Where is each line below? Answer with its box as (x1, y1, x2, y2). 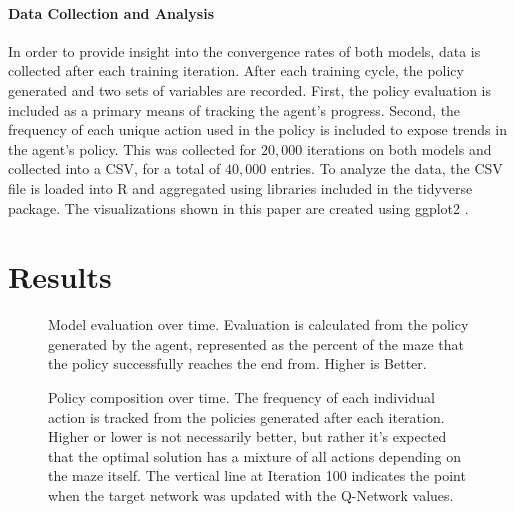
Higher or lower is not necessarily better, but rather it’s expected (48, 426, 447, 447)
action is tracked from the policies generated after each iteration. (48, 406, 445, 427)
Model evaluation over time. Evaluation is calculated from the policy (48, 314, 469, 335)
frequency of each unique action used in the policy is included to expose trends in (8, 119, 507, 140)
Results (8, 256, 112, 297)
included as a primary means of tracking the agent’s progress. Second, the (8, 99, 461, 120)
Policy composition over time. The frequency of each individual (48, 387, 435, 408)
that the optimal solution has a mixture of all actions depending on (48, 445, 461, 466)
